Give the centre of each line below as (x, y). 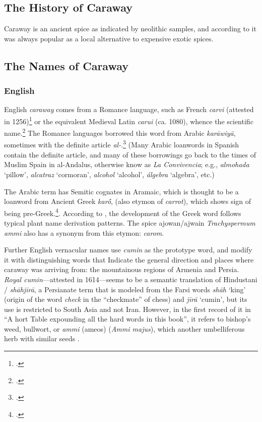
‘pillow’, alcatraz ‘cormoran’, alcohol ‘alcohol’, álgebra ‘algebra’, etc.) (109, 174)
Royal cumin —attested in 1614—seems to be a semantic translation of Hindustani (131, 279)
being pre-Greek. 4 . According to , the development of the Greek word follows (123, 212)
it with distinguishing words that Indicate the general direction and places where (129, 259)
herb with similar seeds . (42, 338)
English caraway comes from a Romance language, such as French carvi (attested (129, 109)
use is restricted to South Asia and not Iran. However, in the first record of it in (127, 309)
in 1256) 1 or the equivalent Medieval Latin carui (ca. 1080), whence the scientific (129, 120)
